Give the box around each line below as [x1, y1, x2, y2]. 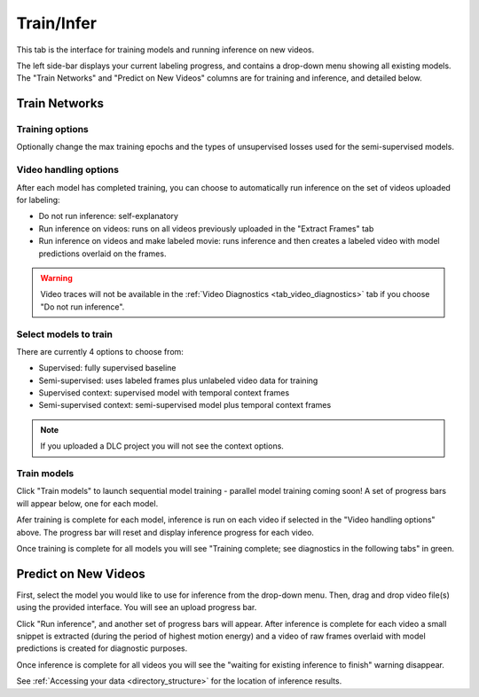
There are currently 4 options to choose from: [16, 346, 184, 356]
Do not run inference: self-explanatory [38, 211, 179, 222]
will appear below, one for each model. [16, 497, 159, 509]
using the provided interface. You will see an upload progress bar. [16, 602, 257, 613]
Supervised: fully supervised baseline [38, 363, 177, 373]
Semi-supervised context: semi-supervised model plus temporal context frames [38, 400, 332, 411]
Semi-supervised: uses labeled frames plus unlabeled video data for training [38, 375, 318, 386]
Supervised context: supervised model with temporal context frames [38, 388, 290, 398]
